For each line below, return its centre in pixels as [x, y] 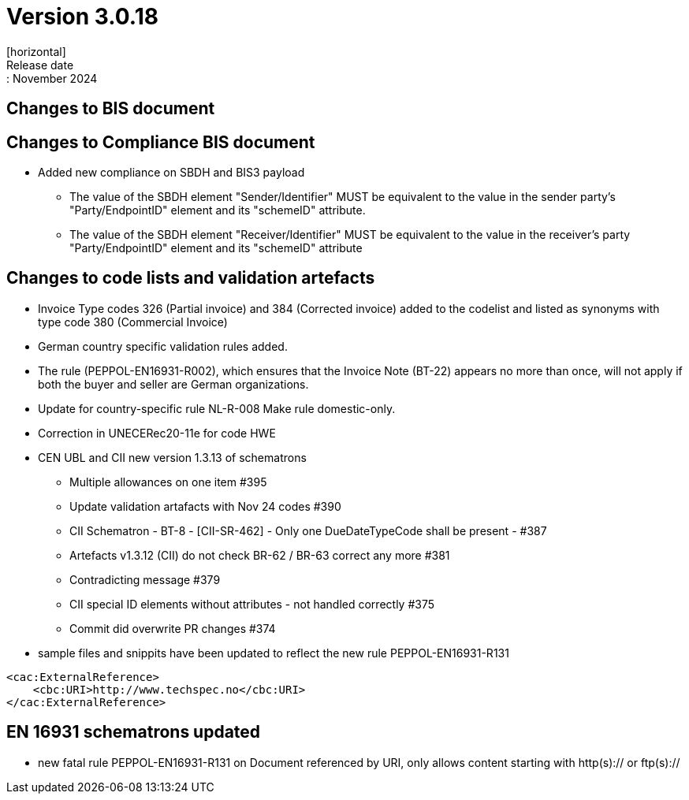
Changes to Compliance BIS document [161, 142]
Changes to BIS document [111, 109]
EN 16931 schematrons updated [134, 732]
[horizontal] [36, 51]
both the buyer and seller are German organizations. [173, 384]
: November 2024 [52, 78]
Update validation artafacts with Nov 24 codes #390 [205, 506]
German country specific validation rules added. [163, 346]
